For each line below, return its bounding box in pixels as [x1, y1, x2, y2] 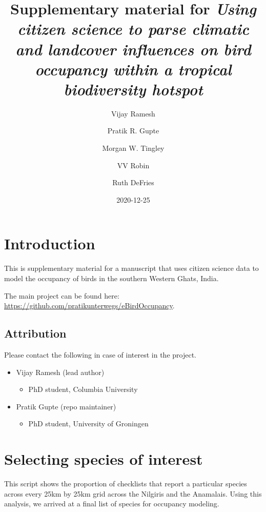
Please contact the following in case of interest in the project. [4, 349, 196, 360]
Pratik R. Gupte [107, 125, 159, 136]
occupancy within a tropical [35, 58, 232, 80]
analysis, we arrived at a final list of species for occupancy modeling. [4, 498, 219, 509]
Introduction [4, 233, 95, 254]
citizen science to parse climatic [17, 18, 249, 40]
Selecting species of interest [4, 448, 203, 469]
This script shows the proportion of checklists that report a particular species [4, 478, 247, 489]
